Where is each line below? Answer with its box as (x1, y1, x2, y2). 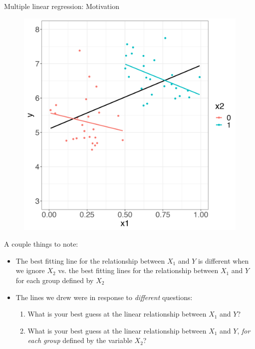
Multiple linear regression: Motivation (4, 1, 119, 11)
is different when (198, 255, 249, 266)
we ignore (15, 265, 45, 276)
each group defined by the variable (27, 335, 132, 346)
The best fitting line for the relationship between (15, 255, 165, 266)
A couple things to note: (4, 239, 78, 249)
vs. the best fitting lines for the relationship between (58, 265, 219, 276)
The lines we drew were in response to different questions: (15, 292, 193, 302)
